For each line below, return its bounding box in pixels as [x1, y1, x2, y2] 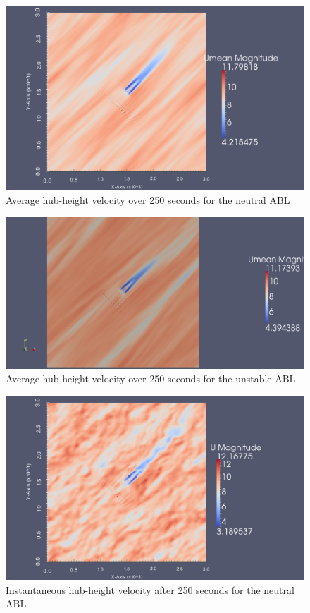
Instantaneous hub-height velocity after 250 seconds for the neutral [6, 582, 294, 597]
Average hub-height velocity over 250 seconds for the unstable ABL [6, 371, 296, 386]
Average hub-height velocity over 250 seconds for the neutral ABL [6, 192, 290, 207]
